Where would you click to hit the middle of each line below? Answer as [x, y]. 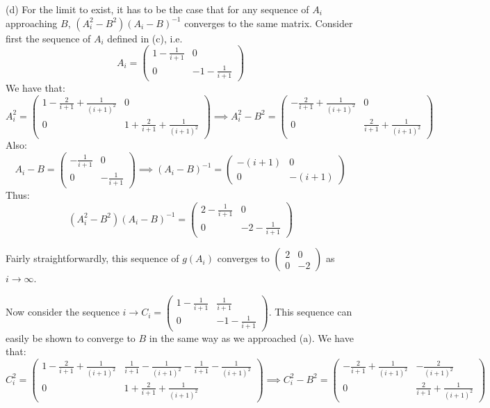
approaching [32, 23]
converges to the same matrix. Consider [269, 23]
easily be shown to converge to [71, 337]
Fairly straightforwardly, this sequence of [92, 258]
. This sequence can [310, 312]
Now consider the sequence [63, 312]
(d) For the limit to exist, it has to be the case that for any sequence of [157, 9]
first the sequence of [48, 38]
